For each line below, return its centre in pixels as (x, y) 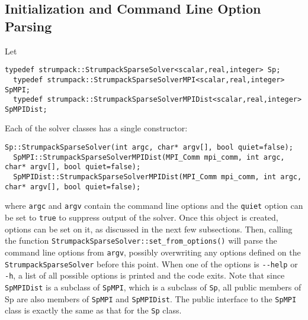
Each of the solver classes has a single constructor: (96, 128)
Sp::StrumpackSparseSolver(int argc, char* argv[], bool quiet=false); (149, 148)
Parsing (28, 26)
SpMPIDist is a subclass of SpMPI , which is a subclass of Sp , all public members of (153, 287)
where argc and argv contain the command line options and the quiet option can (154, 206)
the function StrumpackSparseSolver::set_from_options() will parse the (141, 240)
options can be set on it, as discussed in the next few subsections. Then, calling (149, 229)
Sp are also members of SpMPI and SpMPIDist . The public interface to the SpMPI (151, 298)
